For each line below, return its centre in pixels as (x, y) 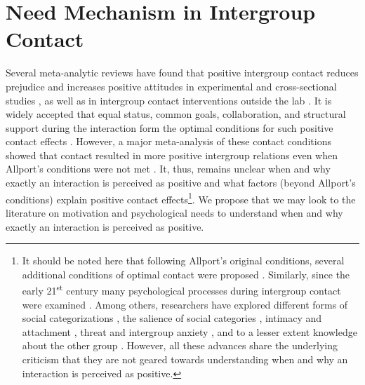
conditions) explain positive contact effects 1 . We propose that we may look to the (181, 198)
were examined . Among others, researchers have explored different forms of (185, 304)
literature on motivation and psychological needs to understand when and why (174, 212)
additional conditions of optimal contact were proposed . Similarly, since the (186, 274)
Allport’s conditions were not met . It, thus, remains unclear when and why (168, 169)
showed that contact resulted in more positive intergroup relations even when (172, 155)
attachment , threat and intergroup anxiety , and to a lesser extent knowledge (190, 331)
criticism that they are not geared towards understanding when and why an (185, 359)
